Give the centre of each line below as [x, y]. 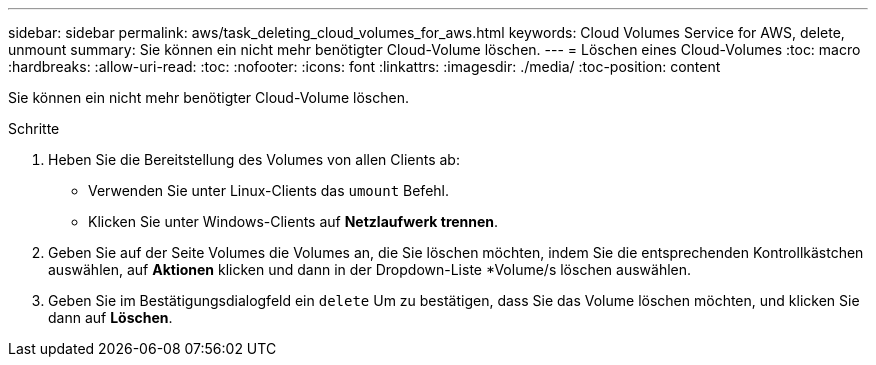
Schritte [34, 128]
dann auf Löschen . [110, 317]
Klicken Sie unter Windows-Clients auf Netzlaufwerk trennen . [293, 221]
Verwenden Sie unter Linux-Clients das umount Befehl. [268, 190]
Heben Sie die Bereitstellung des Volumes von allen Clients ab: [254, 159]
